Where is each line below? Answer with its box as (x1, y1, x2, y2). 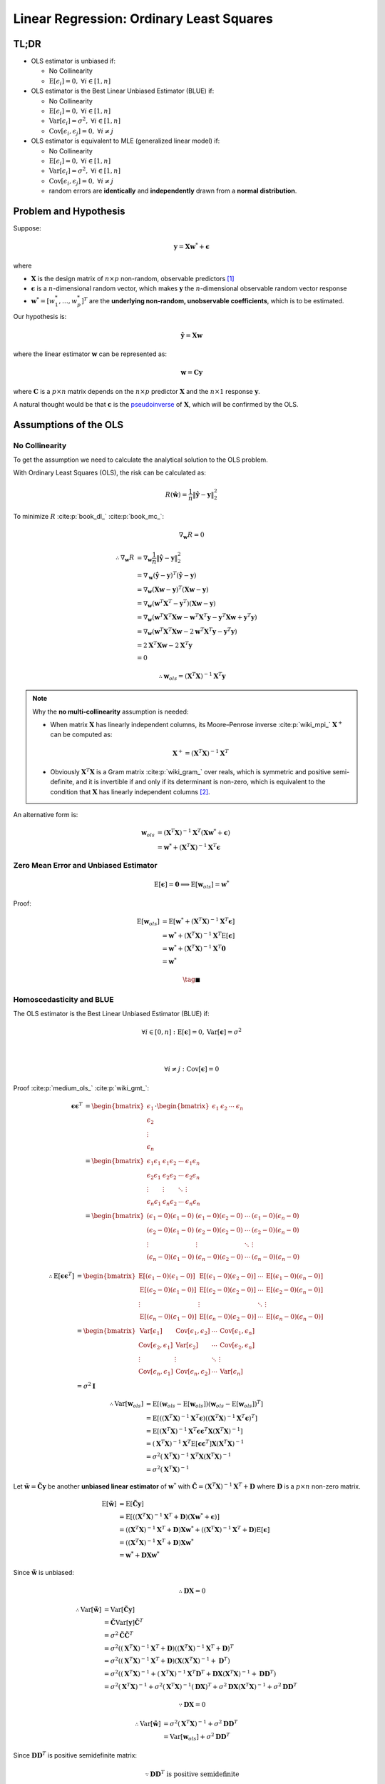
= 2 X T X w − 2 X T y (136, 640, 192, 649)
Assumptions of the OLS (13, 418, 124, 431)
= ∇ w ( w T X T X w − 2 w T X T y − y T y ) (136, 626, 238, 637)
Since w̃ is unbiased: (13, 1568, 74, 1576)
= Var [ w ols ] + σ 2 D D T (163, 1731, 231, 1743)
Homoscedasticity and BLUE (13, 994, 114, 1004)
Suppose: (13, 224, 42, 233)
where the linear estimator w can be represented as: (13, 350, 168, 358)
